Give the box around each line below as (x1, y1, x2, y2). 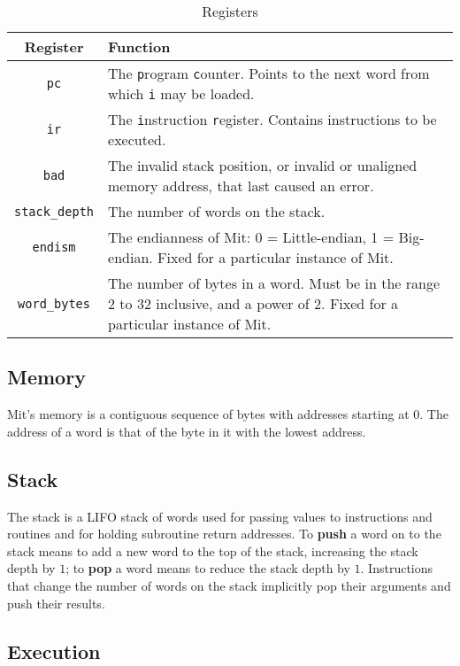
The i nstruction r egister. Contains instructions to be (108, 109, 437, 129)
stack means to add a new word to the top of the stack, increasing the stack (7, 541, 418, 560)
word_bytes (18, 296, 90, 311)
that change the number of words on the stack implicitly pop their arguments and (7, 576, 451, 594)
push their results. (7, 593, 105, 612)
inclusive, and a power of (156, 293, 310, 314)
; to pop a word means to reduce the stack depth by (65, 559, 350, 577)
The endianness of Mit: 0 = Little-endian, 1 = (108, 227, 395, 247)
